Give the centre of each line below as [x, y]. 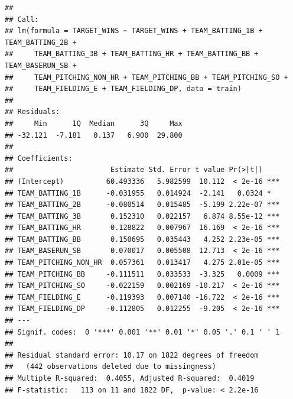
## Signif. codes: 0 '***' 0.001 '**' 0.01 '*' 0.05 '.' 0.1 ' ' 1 [142, 332]
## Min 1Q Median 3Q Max [94, 123]
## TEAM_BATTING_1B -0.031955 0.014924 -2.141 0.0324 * [138, 193]
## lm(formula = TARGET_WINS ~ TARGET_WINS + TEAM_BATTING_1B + [134, 31]
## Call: [22, 19]
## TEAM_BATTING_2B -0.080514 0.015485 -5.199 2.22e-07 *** [142, 205]
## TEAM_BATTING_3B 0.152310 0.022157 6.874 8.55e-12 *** [142, 216]
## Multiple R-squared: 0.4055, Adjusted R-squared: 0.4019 [130, 378]
